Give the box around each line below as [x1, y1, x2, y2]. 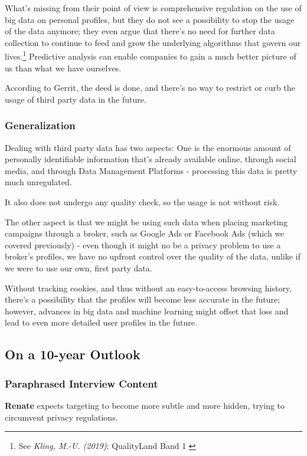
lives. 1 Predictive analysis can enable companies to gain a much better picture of [5, 48, 296, 63]
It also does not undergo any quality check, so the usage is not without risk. [5, 196, 280, 208]
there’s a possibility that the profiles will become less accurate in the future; [5, 293, 280, 306]
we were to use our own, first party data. [5, 261, 152, 274]
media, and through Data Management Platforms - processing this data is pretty [5, 164, 298, 176]
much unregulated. [5, 176, 72, 188]
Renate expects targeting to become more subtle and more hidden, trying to [5, 399, 285, 411]
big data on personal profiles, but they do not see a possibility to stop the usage [5, 13, 295, 25]
